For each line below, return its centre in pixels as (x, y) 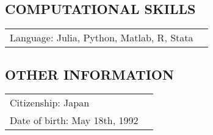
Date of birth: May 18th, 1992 (74, 120)
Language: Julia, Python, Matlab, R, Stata (102, 38)
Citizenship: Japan (50, 103)
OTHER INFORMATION (89, 74)
